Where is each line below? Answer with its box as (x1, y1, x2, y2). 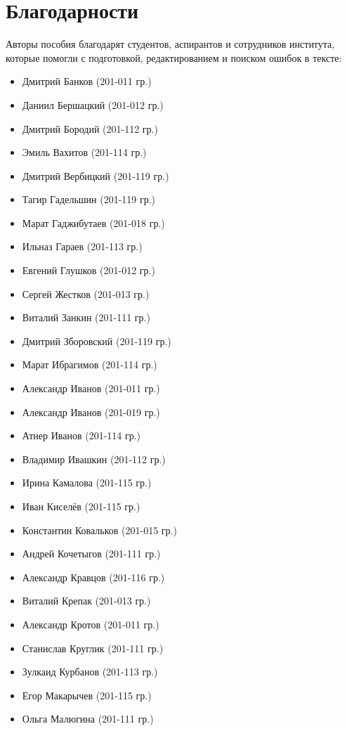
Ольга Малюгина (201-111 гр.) (22, 711, 154, 726)
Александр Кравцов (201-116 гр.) (22, 569, 165, 584)
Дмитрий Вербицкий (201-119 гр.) (22, 168, 169, 183)
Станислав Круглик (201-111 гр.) (22, 640, 164, 655)
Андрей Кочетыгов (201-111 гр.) (22, 546, 161, 561)
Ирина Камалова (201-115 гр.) (22, 475, 152, 490)
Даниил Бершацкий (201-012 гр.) (22, 97, 164, 112)
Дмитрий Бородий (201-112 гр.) (22, 121, 158, 136)
